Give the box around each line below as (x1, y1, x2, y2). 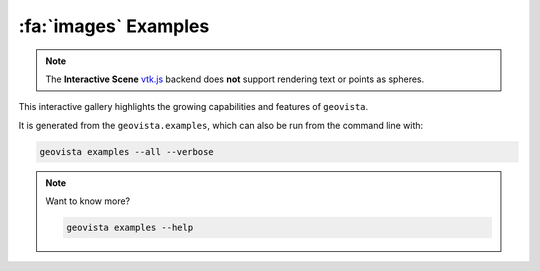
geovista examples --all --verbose (39, 146, 214, 157)
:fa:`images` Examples (18, 15, 210, 37)
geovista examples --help (66, 222, 194, 234)
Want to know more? (45, 195, 131, 207)
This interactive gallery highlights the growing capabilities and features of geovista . (18, 101, 369, 113)
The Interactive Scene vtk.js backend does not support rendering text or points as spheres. (45, 73, 425, 85)
